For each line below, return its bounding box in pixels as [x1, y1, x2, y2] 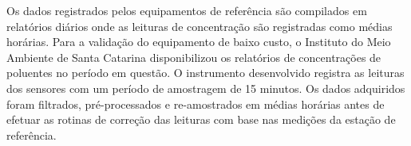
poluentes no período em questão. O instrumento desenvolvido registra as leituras [6, 64, 405, 81]
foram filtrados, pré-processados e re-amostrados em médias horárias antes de [6, 95, 385, 112]
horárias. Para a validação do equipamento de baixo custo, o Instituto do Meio [6, 33, 391, 50]
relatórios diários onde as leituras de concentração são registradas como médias [6, 17, 393, 34]
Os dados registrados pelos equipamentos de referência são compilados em [6, 2, 367, 18]
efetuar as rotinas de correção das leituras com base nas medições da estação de [6, 111, 396, 128]
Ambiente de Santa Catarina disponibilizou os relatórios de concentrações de [6, 48, 381, 65]
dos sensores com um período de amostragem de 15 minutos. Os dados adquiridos [6, 79, 405, 96]
